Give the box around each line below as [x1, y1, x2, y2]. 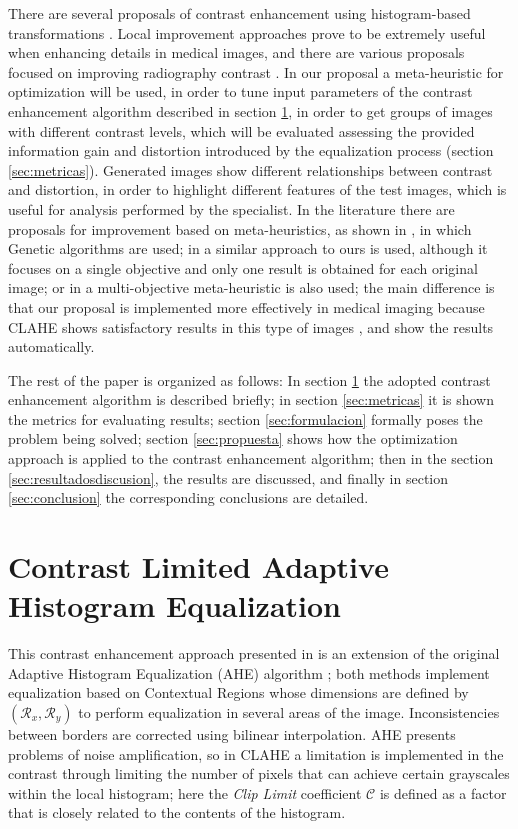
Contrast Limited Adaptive [8, 546, 389, 587]
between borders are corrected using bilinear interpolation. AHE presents [8, 723, 456, 744]
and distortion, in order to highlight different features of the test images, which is [8, 179, 507, 200]
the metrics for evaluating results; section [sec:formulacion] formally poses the [8, 408, 483, 429]
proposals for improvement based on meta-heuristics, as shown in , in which [8, 218, 472, 239]
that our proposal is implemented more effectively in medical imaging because [8, 296, 485, 317]
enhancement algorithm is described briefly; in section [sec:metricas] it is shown [8, 389, 495, 410]
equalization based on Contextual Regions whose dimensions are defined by [8, 682, 469, 703]
